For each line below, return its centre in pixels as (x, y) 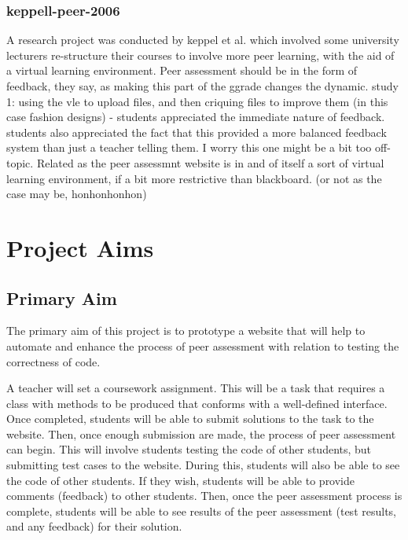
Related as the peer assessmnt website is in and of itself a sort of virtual (210, 162)
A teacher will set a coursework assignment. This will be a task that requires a (196, 388)
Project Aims (80, 247)
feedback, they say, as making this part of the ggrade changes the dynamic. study (203, 86)
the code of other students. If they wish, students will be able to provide (181, 480)
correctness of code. (53, 361)
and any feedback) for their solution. (94, 526)
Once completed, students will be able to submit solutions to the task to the (190, 419)
